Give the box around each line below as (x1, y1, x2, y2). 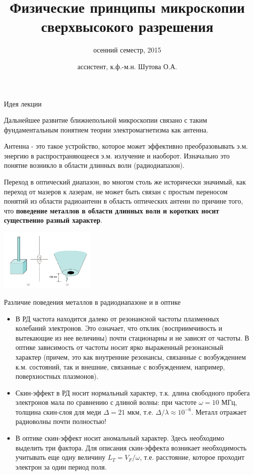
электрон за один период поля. (15, 461, 107, 472)
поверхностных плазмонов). (15, 371, 99, 381)
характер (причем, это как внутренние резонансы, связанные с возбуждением (15, 351, 246, 362)
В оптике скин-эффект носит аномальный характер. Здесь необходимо (15, 433, 224, 443)
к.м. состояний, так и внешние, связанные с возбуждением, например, (15, 361, 225, 371)
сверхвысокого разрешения (41, 16, 213, 36)
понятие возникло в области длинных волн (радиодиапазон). (4, 160, 185, 170)
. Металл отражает (191, 406, 247, 417)
